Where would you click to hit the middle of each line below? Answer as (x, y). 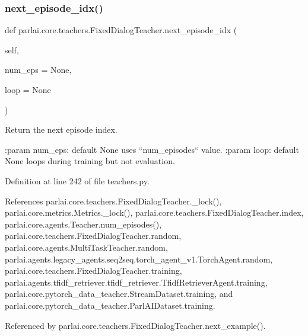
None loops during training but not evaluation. (90, 161)
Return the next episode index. (61, 129)
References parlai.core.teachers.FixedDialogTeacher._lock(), (113, 201)
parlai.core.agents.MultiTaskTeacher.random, (86, 247)
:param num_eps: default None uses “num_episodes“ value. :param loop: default (152, 149)
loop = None (28, 89)
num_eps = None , (38, 70)
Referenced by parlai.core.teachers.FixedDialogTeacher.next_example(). (135, 325)
